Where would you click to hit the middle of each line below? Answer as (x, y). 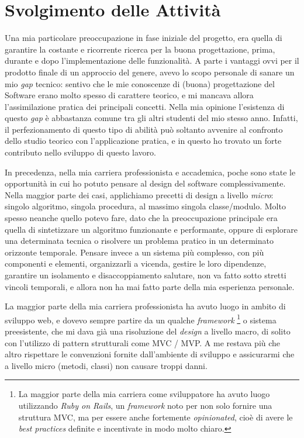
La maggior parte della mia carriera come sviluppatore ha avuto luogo (144, 394)
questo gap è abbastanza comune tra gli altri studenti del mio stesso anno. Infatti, (151, 118)
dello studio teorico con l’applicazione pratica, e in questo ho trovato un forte (143, 141)
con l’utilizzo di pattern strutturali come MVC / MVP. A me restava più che (143, 342)
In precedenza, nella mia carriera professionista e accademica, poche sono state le (150, 172)
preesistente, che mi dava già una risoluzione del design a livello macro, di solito (148, 331)
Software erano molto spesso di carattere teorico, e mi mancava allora (129, 95)
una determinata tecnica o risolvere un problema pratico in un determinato (139, 241)
